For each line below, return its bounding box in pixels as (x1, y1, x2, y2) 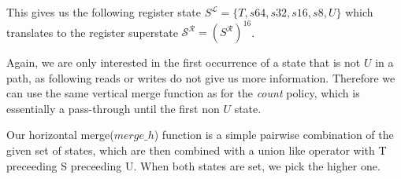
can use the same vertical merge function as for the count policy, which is (6, 85, 360, 101)
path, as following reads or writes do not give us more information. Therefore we (6, 69, 395, 86)
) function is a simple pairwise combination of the (154, 126, 394, 143)
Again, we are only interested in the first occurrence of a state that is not (6, 54, 361, 71)
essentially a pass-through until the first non (6, 100, 220, 116)
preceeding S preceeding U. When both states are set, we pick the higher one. (6, 157, 381, 174)
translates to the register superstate (6, 24, 178, 40)
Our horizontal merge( (6, 126, 114, 143)
